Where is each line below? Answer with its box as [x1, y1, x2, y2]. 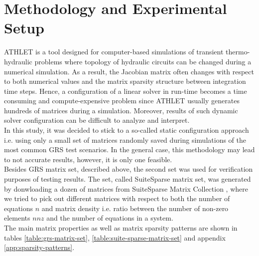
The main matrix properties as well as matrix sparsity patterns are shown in [4, 223, 238, 233]
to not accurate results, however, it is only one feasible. [4, 154, 172, 164]
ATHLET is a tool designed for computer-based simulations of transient [4, 46, 224, 57]
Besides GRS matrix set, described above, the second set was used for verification [4, 164, 253, 174]
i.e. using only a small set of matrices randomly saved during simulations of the [4, 134, 246, 145]
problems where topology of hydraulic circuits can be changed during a [34, 56, 252, 66]
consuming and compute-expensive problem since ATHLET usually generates [4, 95, 240, 106]
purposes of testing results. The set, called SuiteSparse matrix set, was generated [4, 174, 251, 184]
